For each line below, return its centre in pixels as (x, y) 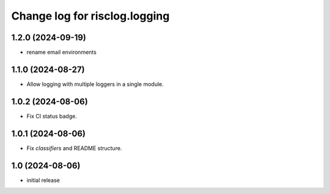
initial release (43, 180)
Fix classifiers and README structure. (74, 148)
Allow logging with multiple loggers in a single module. (95, 84)
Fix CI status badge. (52, 116)
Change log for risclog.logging (90, 16)
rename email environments (62, 52)
